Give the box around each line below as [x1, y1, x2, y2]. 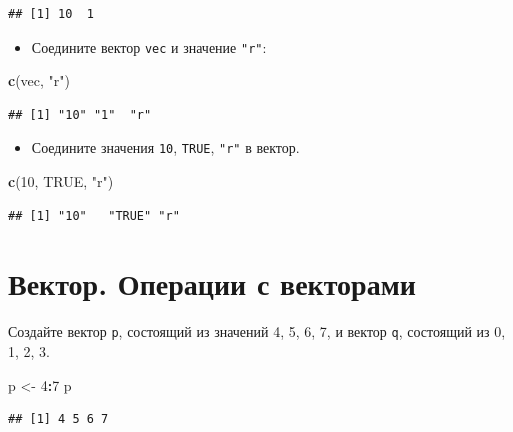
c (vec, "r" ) [8, 70, 71, 91]
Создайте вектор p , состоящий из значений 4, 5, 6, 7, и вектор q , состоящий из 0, [8, 321, 506, 342]
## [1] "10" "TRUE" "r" [8, 208, 180, 223]
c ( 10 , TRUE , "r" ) [8, 171, 114, 192]
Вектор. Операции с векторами [8, 263, 416, 304]
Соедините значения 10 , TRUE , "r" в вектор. [31, 137, 300, 158]
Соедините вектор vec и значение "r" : [31, 36, 267, 57]
